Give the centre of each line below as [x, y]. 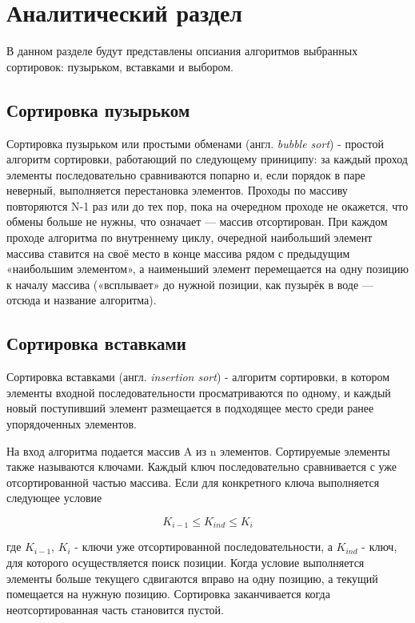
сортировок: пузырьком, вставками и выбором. [120, 66]
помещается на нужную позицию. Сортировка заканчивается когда [168, 594]
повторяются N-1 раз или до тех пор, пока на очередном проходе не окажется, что [207, 205]
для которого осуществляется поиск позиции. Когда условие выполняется [186, 563]
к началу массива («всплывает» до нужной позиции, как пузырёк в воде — [190, 284]
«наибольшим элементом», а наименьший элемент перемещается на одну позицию [208, 269]
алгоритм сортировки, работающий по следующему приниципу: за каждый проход [207, 159]
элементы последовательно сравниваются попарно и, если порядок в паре [186, 174]
